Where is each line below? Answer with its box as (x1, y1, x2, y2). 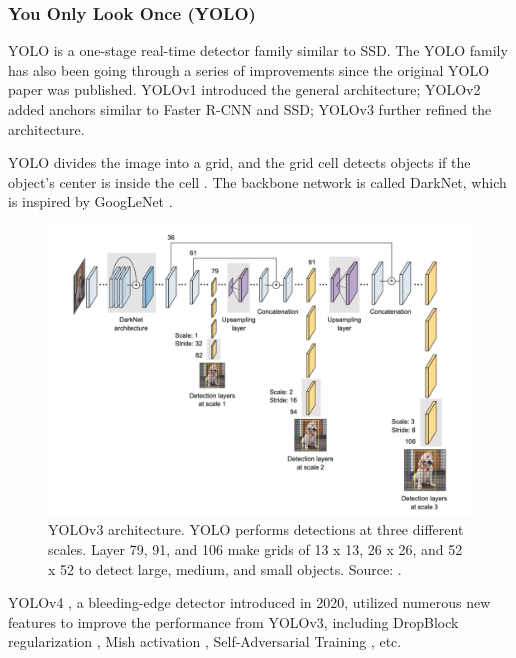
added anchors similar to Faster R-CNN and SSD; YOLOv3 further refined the (8, 99, 492, 119)
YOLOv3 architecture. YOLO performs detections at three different (48, 519, 464, 540)
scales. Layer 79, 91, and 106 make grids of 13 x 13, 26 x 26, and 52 (48, 539, 463, 559)
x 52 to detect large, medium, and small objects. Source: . (48, 558, 402, 579)
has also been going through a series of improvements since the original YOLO (8, 59, 490, 80)
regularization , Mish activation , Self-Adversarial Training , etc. (8, 631, 402, 652)
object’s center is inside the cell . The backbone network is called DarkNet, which (8, 171, 507, 192)
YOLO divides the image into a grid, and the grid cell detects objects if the (8, 152, 471, 173)
